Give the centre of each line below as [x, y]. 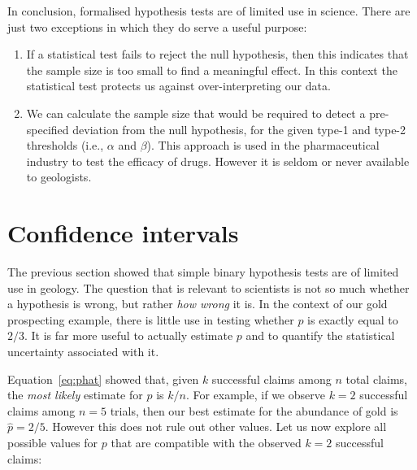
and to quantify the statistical [320, 335]
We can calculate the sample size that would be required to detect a [196, 113]
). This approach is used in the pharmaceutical [263, 145]
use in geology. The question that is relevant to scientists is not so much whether [208, 287]
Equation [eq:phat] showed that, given [103, 379]
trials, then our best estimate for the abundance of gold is [254, 410]
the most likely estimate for [75, 395]
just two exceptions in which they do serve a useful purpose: [157, 26]
